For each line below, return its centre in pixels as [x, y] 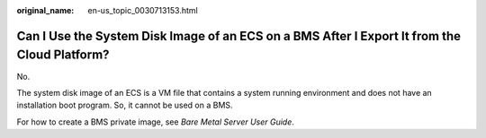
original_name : [45, 10]
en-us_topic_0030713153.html [143, 10]
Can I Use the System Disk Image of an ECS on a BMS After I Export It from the [239, 36]
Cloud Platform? [63, 55]
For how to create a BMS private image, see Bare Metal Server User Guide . [155, 122]
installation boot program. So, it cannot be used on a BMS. [125, 105]
